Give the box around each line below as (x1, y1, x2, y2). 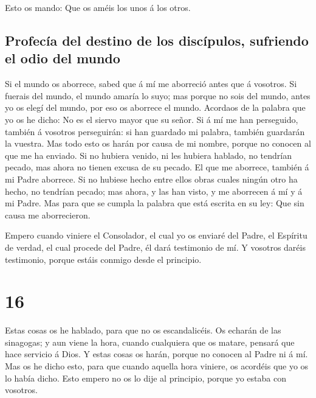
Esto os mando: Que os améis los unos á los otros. (5, 1, 191, 13)
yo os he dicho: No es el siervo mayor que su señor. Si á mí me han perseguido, (5, 113, 298, 125)
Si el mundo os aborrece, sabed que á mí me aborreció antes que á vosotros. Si (5, 77, 297, 90)
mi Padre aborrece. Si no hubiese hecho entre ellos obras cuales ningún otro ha (5, 172, 298, 185)
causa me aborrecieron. (5, 208, 91, 221)
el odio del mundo (5, 49, 120, 68)
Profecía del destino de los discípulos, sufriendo (5, 30, 309, 49)
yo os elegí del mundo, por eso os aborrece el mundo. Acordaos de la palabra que (5, 101, 306, 114)
